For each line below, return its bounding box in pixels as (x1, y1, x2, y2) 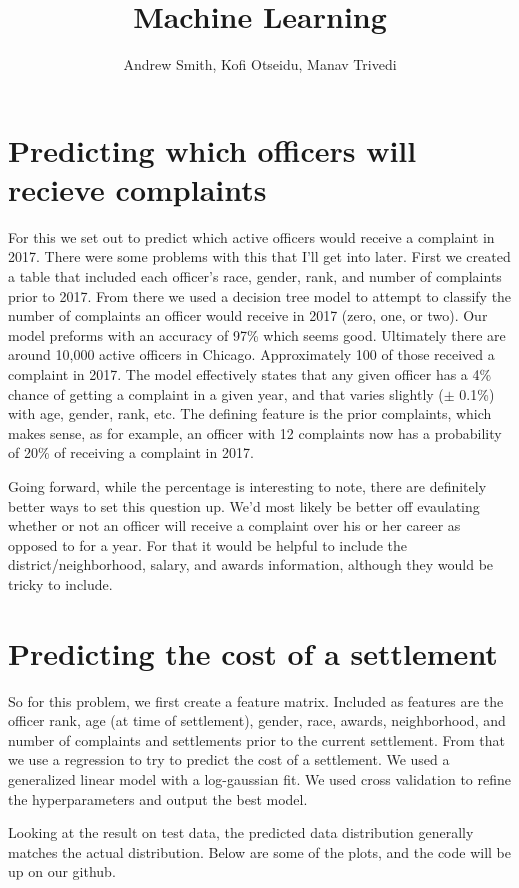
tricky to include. (8, 573, 113, 594)
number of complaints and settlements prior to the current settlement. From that (8, 729, 505, 750)
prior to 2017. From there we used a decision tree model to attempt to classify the (8, 285, 512, 306)
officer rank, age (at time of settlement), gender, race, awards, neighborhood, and (8, 710, 506, 731)
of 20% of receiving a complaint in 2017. (8, 442, 254, 463)
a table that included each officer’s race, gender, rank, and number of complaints (8, 266, 502, 287)
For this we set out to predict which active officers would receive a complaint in (8, 226, 495, 247)
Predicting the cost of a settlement (8, 632, 498, 673)
